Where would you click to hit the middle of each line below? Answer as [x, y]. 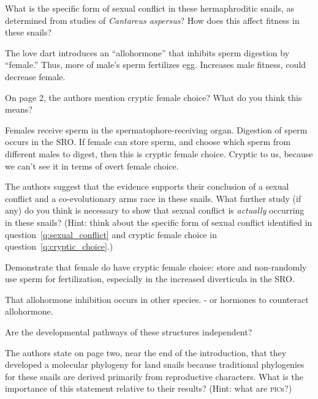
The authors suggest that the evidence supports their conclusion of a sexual [147, 186]
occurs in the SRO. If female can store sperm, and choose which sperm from [148, 142]
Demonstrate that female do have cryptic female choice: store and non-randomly [156, 267]
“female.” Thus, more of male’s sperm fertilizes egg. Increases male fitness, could [156, 65]
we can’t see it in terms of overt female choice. [92, 166]
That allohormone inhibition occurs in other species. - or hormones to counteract [157, 299]
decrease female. [35, 76]
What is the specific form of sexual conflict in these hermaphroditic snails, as [150, 8]
